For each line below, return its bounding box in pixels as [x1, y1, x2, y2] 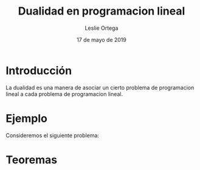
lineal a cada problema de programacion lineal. [5, 90, 123, 98]
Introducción [5, 64, 72, 77]
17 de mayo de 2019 [76, 36, 127, 43]
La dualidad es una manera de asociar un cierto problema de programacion [5, 84, 195, 91]
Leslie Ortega [84, 24, 119, 32]
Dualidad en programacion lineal [18, 4, 185, 18]
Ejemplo [5, 111, 48, 125]
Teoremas [5, 153, 58, 166]
